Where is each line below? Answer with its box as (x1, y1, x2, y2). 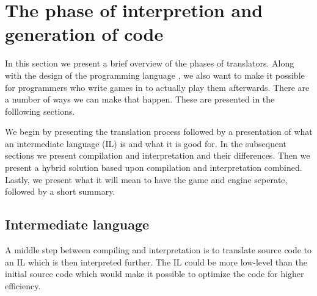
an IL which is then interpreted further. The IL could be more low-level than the (5, 255, 307, 268)
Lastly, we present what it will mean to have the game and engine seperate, (5, 173, 288, 186)
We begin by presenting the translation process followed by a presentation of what (5, 125, 313, 138)
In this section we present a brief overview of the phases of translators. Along (5, 57, 294, 70)
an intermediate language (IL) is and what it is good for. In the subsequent (5, 137, 287, 150)
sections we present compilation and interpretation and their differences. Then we (5, 149, 310, 162)
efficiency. (5, 279, 41, 292)
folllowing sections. (5, 104, 75, 117)
